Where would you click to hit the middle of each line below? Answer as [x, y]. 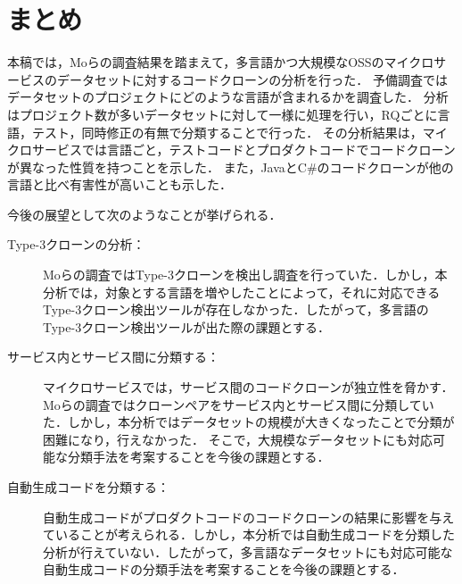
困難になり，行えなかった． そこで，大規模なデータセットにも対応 [238, 439]
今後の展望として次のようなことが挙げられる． [144, 214]
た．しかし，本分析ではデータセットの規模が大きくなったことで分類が [249, 422]
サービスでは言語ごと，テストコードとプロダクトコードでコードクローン [243, 150]
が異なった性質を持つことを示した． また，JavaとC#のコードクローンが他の [231, 167]
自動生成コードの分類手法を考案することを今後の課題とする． [224, 569]
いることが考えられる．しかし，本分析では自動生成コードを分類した [255, 534]
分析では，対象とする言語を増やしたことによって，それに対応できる [242, 292]
